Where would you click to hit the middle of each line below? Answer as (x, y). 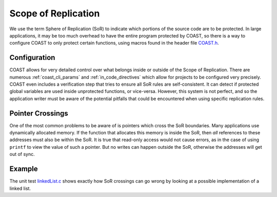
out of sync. (22, 154)
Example (24, 169)
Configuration (32, 58)
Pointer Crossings (39, 113)
